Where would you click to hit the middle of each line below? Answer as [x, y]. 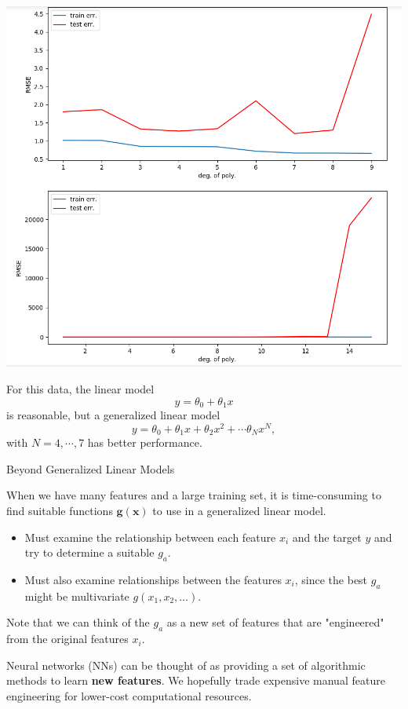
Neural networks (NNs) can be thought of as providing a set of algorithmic [186, 665]
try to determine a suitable [89, 552]
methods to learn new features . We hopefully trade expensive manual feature [196, 680]
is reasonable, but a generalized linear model [113, 415]
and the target [327, 537]
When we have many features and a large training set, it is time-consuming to [194, 495]
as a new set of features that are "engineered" [275, 622]
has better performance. [145, 442]
